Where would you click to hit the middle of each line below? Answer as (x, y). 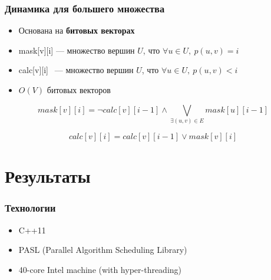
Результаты (48, 176)
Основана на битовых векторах (77, 30)
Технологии (30, 208)
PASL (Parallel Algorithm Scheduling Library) (103, 250)
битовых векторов (79, 90)
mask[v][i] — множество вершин (77, 50)
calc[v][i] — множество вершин (76, 70)
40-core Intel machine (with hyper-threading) (100, 269)
